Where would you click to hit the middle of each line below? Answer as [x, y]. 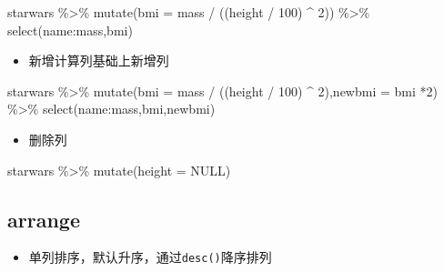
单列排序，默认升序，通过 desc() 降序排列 [150, 257]
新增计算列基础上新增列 [99, 60]
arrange [44, 219]
